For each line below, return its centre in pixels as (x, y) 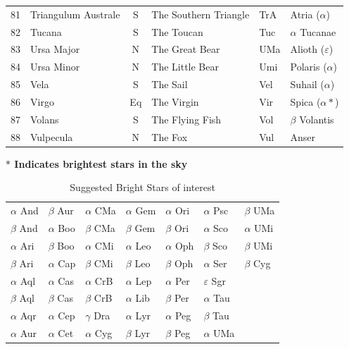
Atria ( (305, 14)
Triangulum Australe (75, 14)
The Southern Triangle (201, 14)
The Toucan (177, 31)
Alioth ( (307, 49)
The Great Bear (186, 49)
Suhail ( (307, 84)
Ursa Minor (55, 67)
